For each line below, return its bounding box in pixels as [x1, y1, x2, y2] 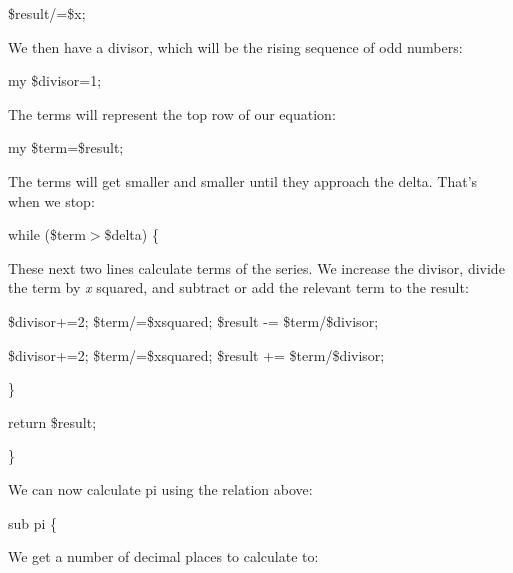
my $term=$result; [8, 137, 124, 158]
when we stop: [8, 190, 95, 211]
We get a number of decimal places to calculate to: [8, 546, 319, 567]
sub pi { [8, 512, 58, 533]
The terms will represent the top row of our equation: [8, 103, 336, 124]
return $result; [8, 411, 97, 432]
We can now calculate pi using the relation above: [8, 478, 313, 499]
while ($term [8, 224, 86, 245]
